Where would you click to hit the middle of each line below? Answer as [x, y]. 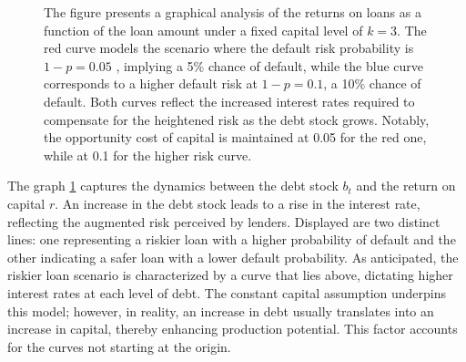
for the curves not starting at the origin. [119, 346]
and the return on [406, 186]
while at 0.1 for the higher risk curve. [148, 155]
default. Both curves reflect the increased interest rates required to [229, 101]
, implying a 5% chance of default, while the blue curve [269, 65]
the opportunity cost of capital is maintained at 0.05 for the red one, [235, 137]
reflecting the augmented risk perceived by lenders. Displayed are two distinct [224, 221]
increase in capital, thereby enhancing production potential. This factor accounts [233, 329]
